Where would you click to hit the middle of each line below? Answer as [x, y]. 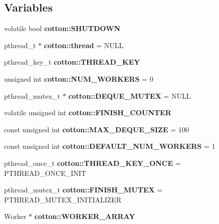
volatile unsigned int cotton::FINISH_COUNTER [88, 113]
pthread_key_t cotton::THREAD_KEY [72, 62]
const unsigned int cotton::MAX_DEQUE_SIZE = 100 [96, 129]
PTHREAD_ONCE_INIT [45, 173]
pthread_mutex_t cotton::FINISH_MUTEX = [83, 190]
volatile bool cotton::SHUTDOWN [62, 28]
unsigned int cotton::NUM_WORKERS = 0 [79, 78]
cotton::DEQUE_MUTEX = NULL [130, 95]
